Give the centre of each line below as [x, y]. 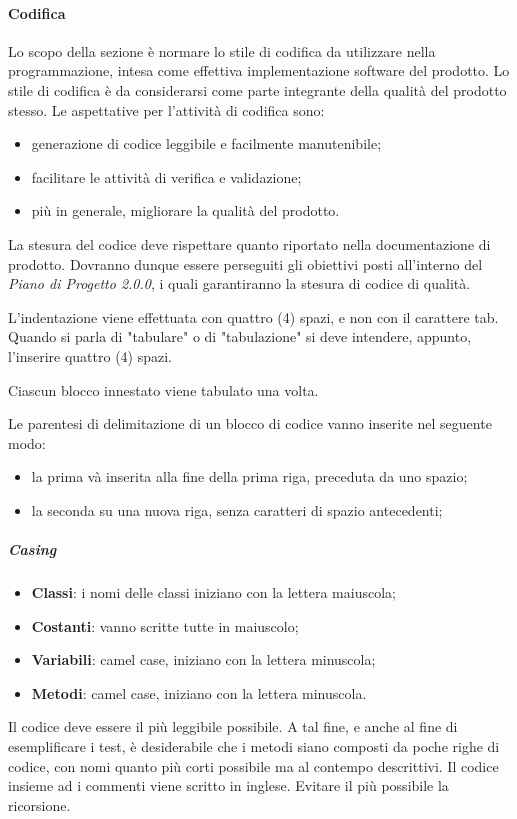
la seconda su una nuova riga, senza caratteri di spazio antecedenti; [237, 509]
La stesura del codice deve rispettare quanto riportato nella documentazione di [249, 243]
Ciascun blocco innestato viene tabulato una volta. [163, 389]
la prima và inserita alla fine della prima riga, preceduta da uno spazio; [249, 476]
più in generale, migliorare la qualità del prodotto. [185, 210]
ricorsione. [39, 804]
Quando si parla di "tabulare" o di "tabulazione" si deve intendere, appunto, [240, 336]
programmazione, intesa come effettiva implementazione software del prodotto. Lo [259, 70]
